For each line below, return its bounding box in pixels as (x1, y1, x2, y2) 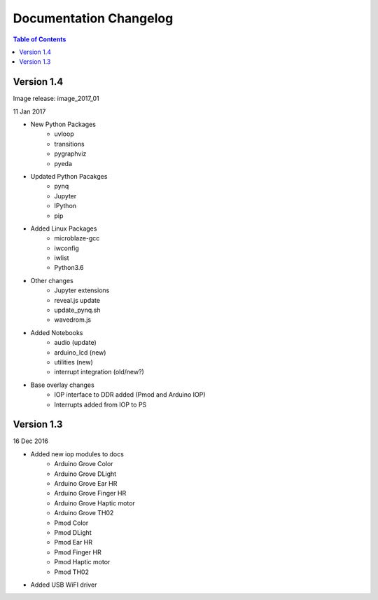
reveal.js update (54, 296, 101, 304)
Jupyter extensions (54, 286, 110, 294)
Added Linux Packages (30, 224, 97, 233)
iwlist (54, 254, 69, 262)
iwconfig (54, 244, 80, 252)
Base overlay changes (30, 381, 94, 389)
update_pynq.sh (54, 306, 101, 315)
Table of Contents (13, 35, 66, 43)
